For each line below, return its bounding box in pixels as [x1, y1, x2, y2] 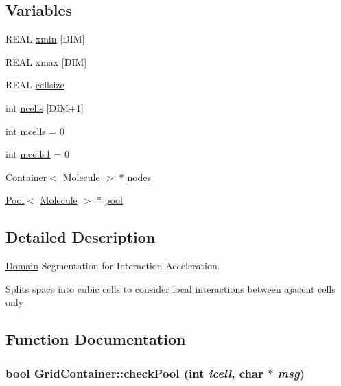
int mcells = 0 [5, 123, 65, 138]
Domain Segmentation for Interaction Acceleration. [5, 258, 220, 273]
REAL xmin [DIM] [5, 32, 85, 46]
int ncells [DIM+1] [5, 100, 84, 114]
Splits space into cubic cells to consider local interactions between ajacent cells [5, 281, 336, 295]
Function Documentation [5, 328, 186, 350]
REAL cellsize [5, 77, 64, 92]
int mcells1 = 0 [5, 147, 70, 161]
